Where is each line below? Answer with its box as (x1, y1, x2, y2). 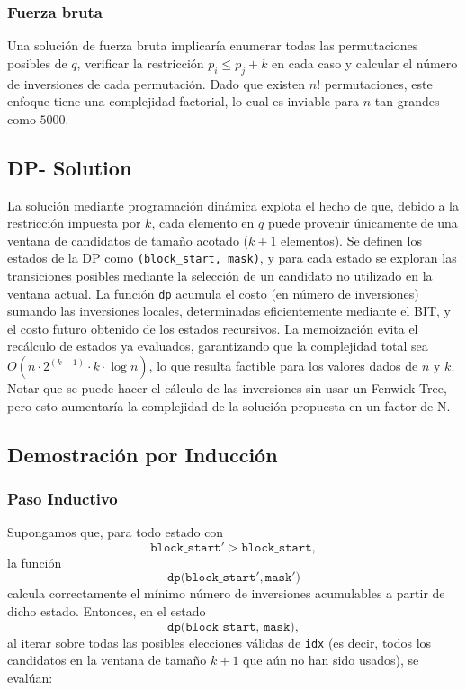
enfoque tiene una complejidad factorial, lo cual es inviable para (7, 92, 360, 111)
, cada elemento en (151, 213, 255, 232)
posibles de (7, 53, 67, 72)
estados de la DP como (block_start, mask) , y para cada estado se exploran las (7, 248, 457, 267)
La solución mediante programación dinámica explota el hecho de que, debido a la (7, 195, 460, 214)
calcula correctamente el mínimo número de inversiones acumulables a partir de (7, 584, 445, 603)
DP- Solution (7, 153, 132, 181)
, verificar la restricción (76, 53, 204, 72)
